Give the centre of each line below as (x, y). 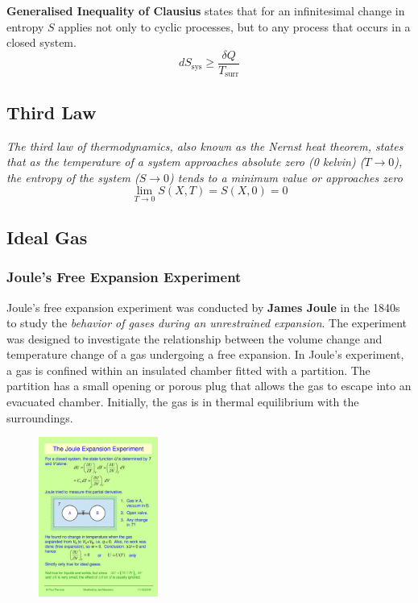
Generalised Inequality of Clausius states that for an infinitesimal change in (206, 10)
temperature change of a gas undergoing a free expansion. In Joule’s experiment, (205, 354)
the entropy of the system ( (73, 177)
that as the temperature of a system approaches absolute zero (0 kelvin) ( (186, 162)
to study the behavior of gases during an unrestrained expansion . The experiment (207, 323)
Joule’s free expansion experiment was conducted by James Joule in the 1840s (203, 307)
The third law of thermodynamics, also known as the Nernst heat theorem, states (205, 146)
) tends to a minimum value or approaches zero (286, 177)
